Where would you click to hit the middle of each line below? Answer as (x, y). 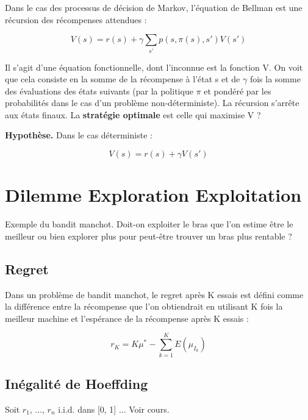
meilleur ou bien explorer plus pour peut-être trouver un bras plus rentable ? (149, 236)
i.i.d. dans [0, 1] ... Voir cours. (114, 409)
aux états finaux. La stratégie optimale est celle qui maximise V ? (133, 114)
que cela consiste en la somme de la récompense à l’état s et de (123, 79)
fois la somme (275, 79)
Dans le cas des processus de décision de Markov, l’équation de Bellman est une (154, 7)
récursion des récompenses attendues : (76, 19)
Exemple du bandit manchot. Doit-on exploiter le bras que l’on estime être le (149, 224)
